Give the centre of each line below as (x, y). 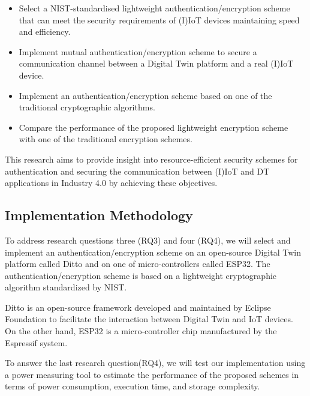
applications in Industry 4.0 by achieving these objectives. (111, 183)
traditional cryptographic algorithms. (87, 107)
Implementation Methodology (99, 215)
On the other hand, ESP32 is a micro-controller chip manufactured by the (141, 331)
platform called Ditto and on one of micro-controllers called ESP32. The (138, 264)
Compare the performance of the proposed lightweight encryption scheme (154, 127)
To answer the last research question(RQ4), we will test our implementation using (155, 363)
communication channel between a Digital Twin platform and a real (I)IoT (156, 63)
